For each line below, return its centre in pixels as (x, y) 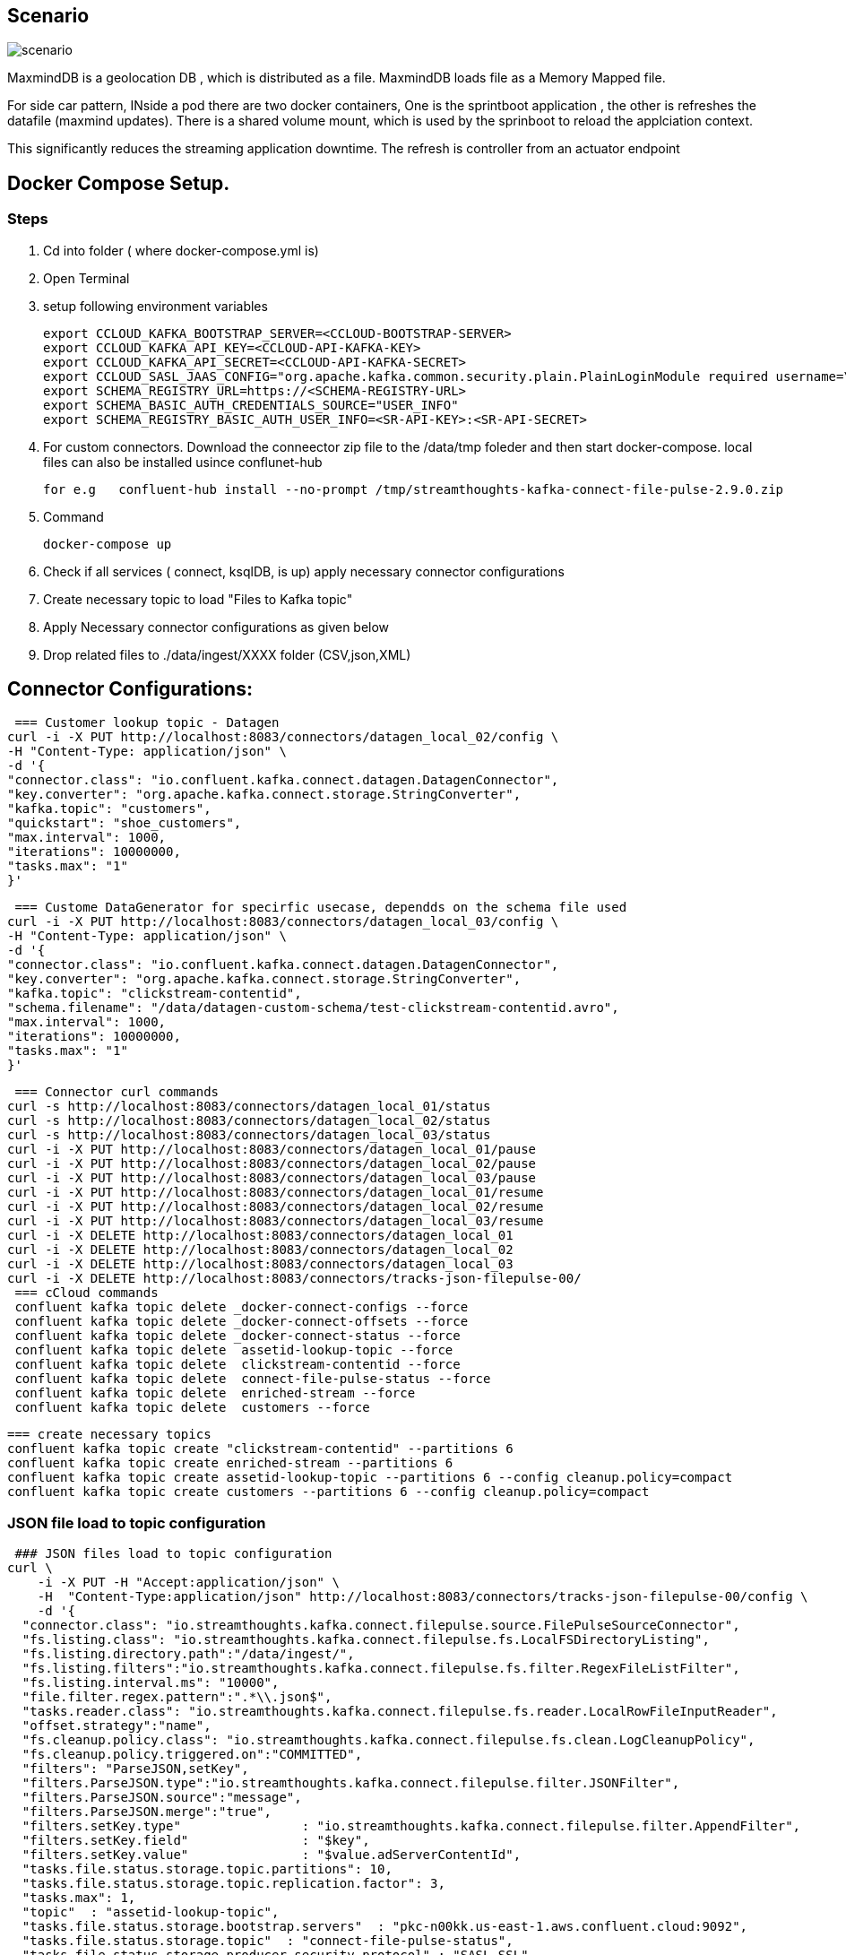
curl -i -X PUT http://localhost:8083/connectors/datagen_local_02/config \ (283, 737)
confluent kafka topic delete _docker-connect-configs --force (242, 1307)
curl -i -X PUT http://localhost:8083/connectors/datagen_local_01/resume (276, 1193)
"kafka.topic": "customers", (109, 809)
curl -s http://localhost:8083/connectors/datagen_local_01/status (249, 1107)
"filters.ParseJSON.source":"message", (162, 1798)
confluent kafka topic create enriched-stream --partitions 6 (230, 1463)
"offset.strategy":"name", (117, 1726)
